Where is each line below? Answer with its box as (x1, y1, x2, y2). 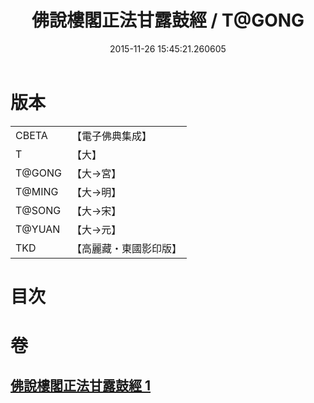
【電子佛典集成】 (71, 129, 152, 143)
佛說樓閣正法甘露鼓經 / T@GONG (31, 9, 305, 32)
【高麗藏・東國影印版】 (71, 241, 182, 255)
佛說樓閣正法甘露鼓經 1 (10, 377, 152, 395)
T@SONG (15, 203, 62, 217)
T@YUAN (15, 222, 61, 236)
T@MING (15, 184, 59, 198)
